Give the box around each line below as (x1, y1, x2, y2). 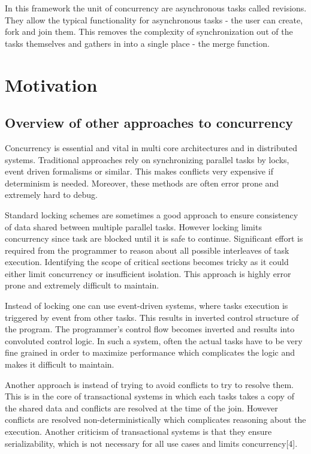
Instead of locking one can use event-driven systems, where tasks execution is (5, 299, 288, 312)
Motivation (5, 72, 98, 97)
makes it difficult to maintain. (5, 358, 114, 371)
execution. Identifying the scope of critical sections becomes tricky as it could (5, 255, 289, 268)
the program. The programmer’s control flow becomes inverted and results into (5, 323, 295, 335)
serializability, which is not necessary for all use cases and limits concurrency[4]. (5, 437, 298, 449)
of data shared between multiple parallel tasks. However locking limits (5, 220, 262, 233)
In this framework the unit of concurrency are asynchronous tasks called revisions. (5, 2, 307, 14)
